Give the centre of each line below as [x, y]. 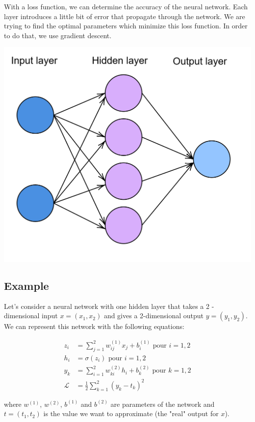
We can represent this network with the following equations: [94, 326]
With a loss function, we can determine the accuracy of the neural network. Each [126, 6]
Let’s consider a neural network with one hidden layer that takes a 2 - [109, 306]
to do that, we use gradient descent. [58, 35]
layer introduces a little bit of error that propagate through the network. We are [125, 16]
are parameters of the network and [163, 404]
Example [26, 285]
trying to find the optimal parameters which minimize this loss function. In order [126, 26]
